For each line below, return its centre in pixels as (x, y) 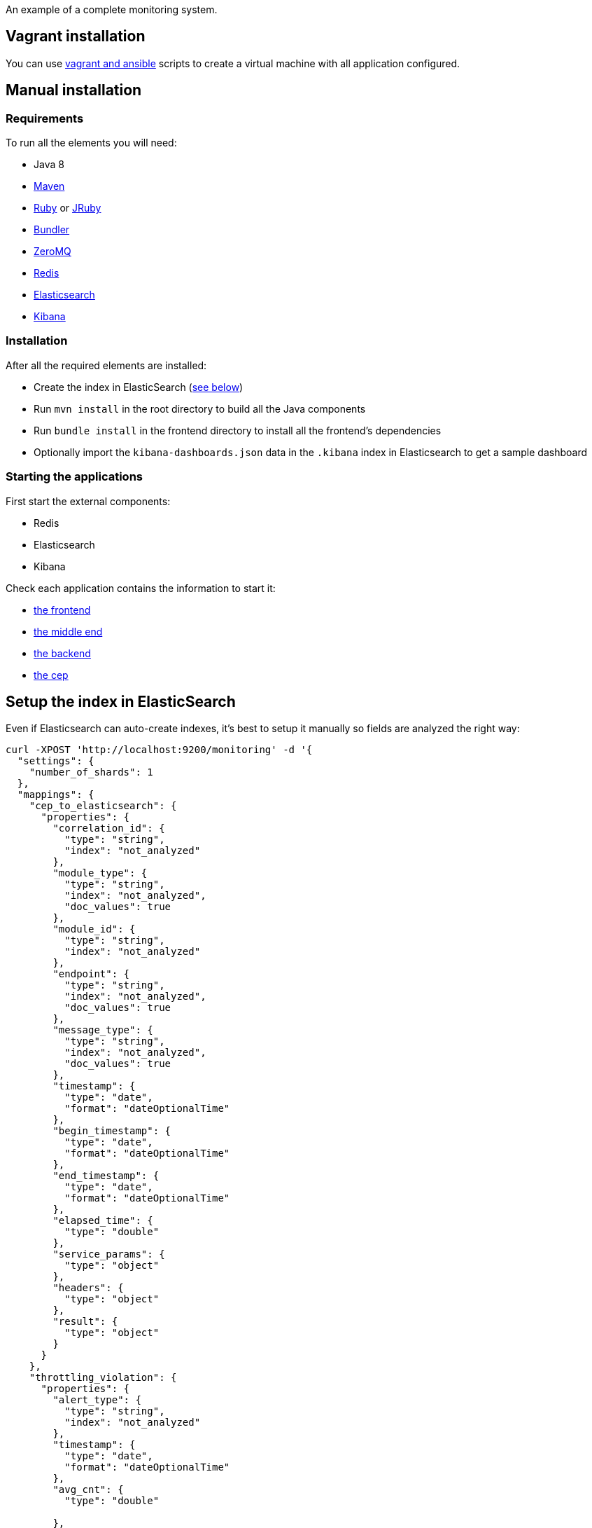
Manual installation (74, 90)
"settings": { (56, 761)
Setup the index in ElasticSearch (121, 701)
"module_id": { (94, 929)
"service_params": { (109, 1254)
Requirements (45, 118)
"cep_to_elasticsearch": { (103, 806)
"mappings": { (56, 795)
